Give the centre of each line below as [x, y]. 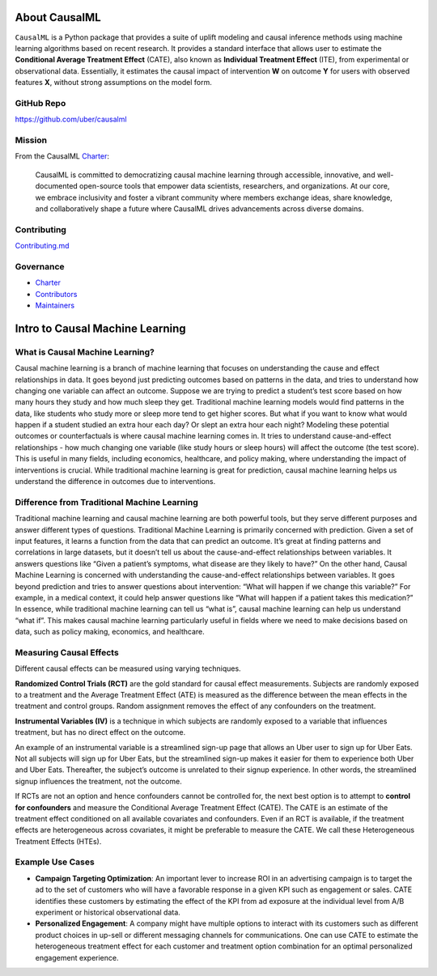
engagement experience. [77, 957]
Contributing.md [42, 246]
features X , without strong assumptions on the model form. [113, 83]
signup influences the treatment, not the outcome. [98, 781]
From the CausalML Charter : [62, 156]
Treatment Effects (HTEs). [58, 841]
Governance [40, 266]
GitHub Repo [40, 103]
